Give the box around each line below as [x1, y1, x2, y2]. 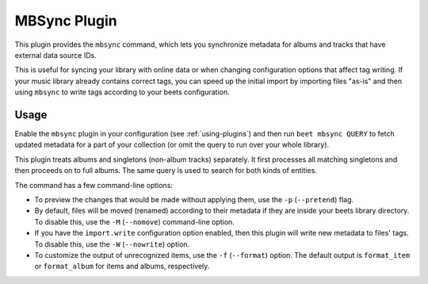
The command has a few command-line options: [14, 180, 174, 190]
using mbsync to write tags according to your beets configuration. [14, 87, 230, 97]
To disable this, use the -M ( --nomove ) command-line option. [34, 217, 235, 226]
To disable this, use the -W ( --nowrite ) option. [34, 239, 190, 249]
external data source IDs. [14, 50, 97, 59]
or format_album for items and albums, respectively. [34, 262, 210, 271]
